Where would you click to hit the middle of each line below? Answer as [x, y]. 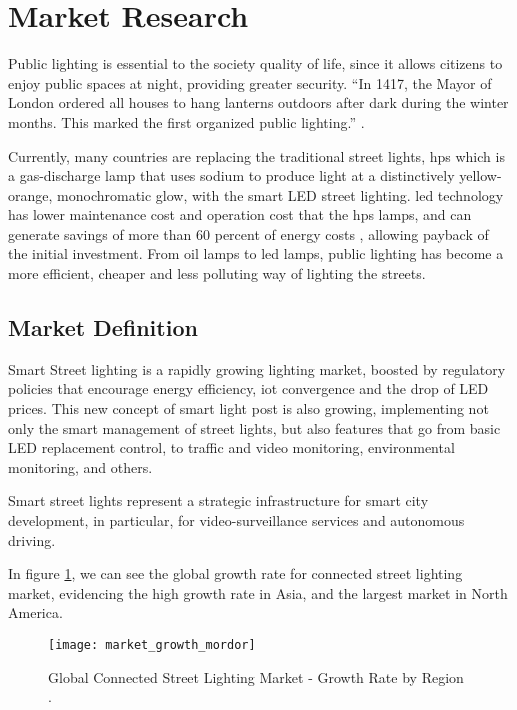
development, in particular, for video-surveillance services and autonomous [236, 520]
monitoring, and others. [80, 466]
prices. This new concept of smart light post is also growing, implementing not [248, 408]
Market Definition [103, 327]
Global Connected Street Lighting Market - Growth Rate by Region [256, 676]
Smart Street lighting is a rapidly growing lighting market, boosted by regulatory [257, 368]
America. [35, 612]
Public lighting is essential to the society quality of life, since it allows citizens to [255, 63]
